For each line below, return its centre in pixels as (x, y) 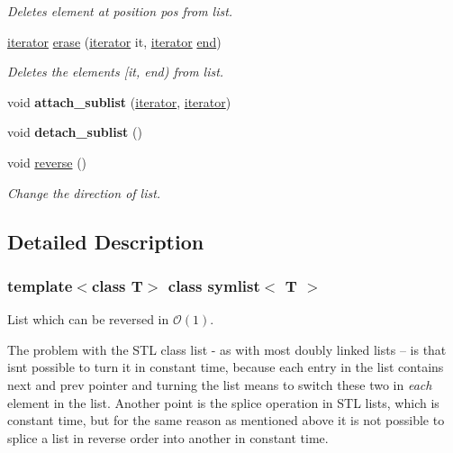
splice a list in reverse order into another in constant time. (168, 437)
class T (117, 285)
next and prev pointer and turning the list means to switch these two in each (220, 384)
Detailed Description (106, 241)
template (40, 285)
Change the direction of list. (84, 192)
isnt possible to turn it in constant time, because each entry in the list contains (226, 367)
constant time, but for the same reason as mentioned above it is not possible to (226, 420)
